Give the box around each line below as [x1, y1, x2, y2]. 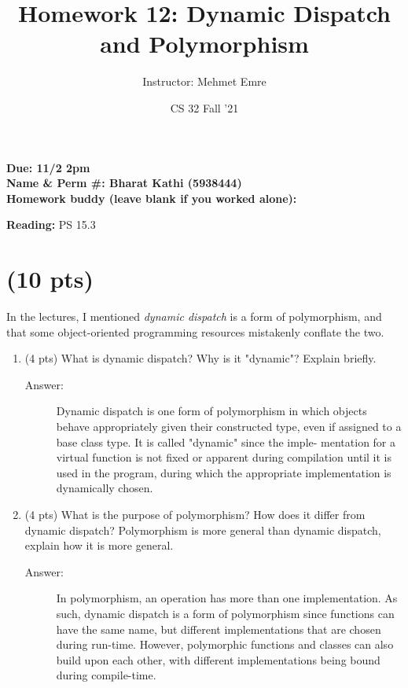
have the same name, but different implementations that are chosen [56, 620, 381, 637]
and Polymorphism [100, 28, 309, 60]
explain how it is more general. [24, 537, 174, 554]
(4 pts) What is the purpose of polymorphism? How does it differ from [24, 506, 366, 522]
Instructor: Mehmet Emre [142, 73, 266, 90]
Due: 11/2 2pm [6, 159, 90, 175]
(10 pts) [6, 263, 94, 295]
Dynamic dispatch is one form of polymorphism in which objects [56, 403, 367, 419]
